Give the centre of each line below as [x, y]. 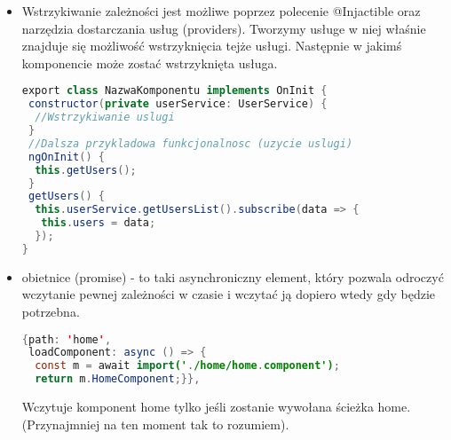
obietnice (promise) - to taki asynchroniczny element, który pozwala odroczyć [233, 276]
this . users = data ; [99, 223]
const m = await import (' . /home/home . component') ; [187, 366]
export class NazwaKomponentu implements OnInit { [174, 91]
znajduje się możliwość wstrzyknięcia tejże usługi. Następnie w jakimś [212, 46]
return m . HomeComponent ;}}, [118, 379]
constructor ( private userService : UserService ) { [178, 104]
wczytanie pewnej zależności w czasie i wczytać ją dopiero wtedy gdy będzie [229, 294]
